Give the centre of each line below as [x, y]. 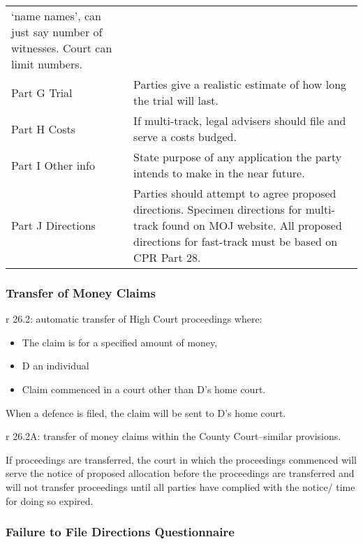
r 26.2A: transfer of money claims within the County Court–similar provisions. [173, 436]
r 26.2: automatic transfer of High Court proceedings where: [134, 319]
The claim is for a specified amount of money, [120, 342]
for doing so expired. [50, 500]
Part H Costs [43, 128]
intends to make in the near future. [219, 173]
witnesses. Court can [62, 48]
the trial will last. [176, 100]
